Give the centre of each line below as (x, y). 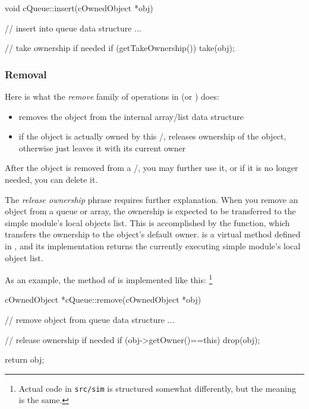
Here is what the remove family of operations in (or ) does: (112, 96)
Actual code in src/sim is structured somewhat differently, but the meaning (157, 388)
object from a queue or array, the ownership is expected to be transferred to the (150, 211)
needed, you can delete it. (51, 179)
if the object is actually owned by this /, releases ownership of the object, (152, 136)
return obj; (25, 359)
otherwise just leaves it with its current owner (102, 148)
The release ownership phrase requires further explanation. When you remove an (152, 199)
